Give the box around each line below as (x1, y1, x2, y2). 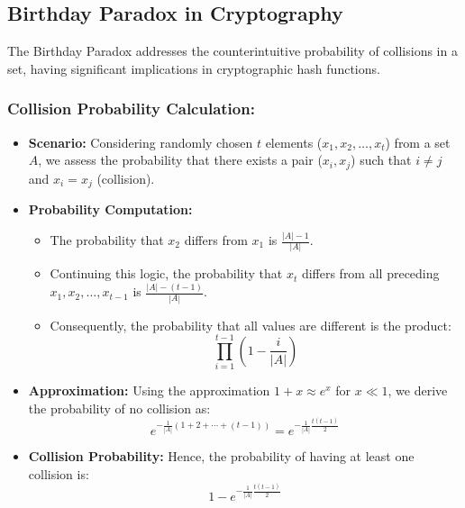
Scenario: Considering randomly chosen (28, 132, 253, 151)
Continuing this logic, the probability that (50, 264, 283, 283)
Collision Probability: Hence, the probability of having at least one (28, 447, 415, 466)
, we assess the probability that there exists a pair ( (38, 150, 323, 169)
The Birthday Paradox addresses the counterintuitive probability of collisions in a (7, 41, 458, 60)
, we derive (387, 381, 448, 400)
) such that (351, 150, 412, 169)
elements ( (265, 132, 323, 151)
